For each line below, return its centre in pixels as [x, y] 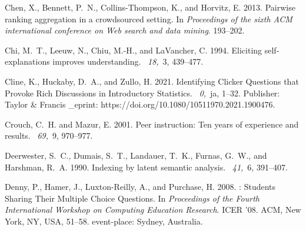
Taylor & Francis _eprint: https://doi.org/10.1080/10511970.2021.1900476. [140, 104]
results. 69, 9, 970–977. [49, 135]
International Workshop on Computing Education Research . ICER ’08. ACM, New [153, 210]
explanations [27, 61]
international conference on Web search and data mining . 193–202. [125, 30]
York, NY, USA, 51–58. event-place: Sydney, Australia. [104, 221]
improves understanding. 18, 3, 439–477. [128, 61]
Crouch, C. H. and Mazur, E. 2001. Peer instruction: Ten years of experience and [152, 124]
